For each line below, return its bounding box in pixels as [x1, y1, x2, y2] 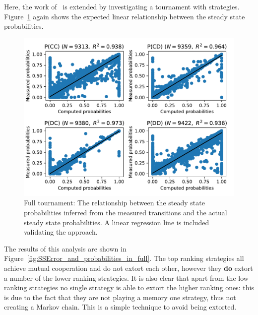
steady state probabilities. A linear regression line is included [24, 217, 209, 227]
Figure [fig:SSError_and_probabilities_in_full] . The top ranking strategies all [4, 253, 244, 263]
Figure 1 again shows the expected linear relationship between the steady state [4, 11, 245, 21]
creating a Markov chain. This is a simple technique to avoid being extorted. [4, 302, 237, 312]
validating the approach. [24, 227, 98, 237]
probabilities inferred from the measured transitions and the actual [24, 207, 227, 217]
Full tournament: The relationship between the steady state [24, 197, 205, 208]
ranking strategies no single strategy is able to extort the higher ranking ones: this [4, 282, 254, 293]
